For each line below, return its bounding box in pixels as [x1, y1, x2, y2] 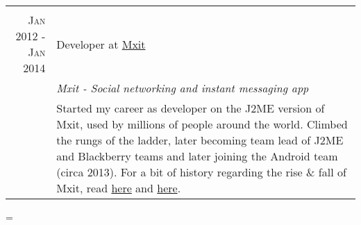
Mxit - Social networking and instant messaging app [56, 80, 309, 96]
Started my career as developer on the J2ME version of [56, 100, 325, 116]
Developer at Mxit [56, 35, 146, 52]
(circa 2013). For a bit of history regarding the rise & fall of [56, 164, 346, 180]
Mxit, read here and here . [56, 180, 181, 196]
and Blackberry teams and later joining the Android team [56, 148, 338, 164]
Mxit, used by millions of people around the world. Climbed [56, 116, 348, 132]
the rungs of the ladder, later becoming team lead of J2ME [56, 132, 344, 148]
